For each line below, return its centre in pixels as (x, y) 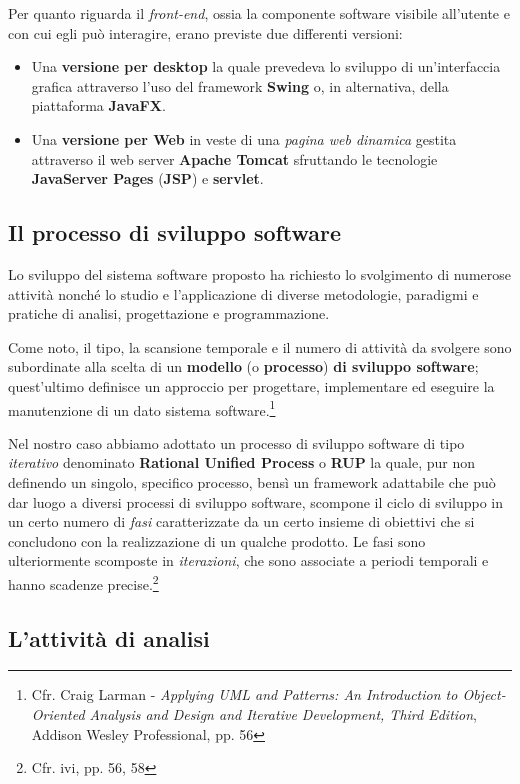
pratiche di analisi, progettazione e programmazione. (169, 313)
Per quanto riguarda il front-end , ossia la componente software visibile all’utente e (259, 13)
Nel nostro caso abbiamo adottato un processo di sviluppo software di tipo (236, 442)
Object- (484, 694)
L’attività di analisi (109, 637)
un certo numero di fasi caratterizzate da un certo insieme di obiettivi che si (241, 521)
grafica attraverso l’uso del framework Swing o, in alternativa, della (240, 85)
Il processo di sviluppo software (175, 232)
